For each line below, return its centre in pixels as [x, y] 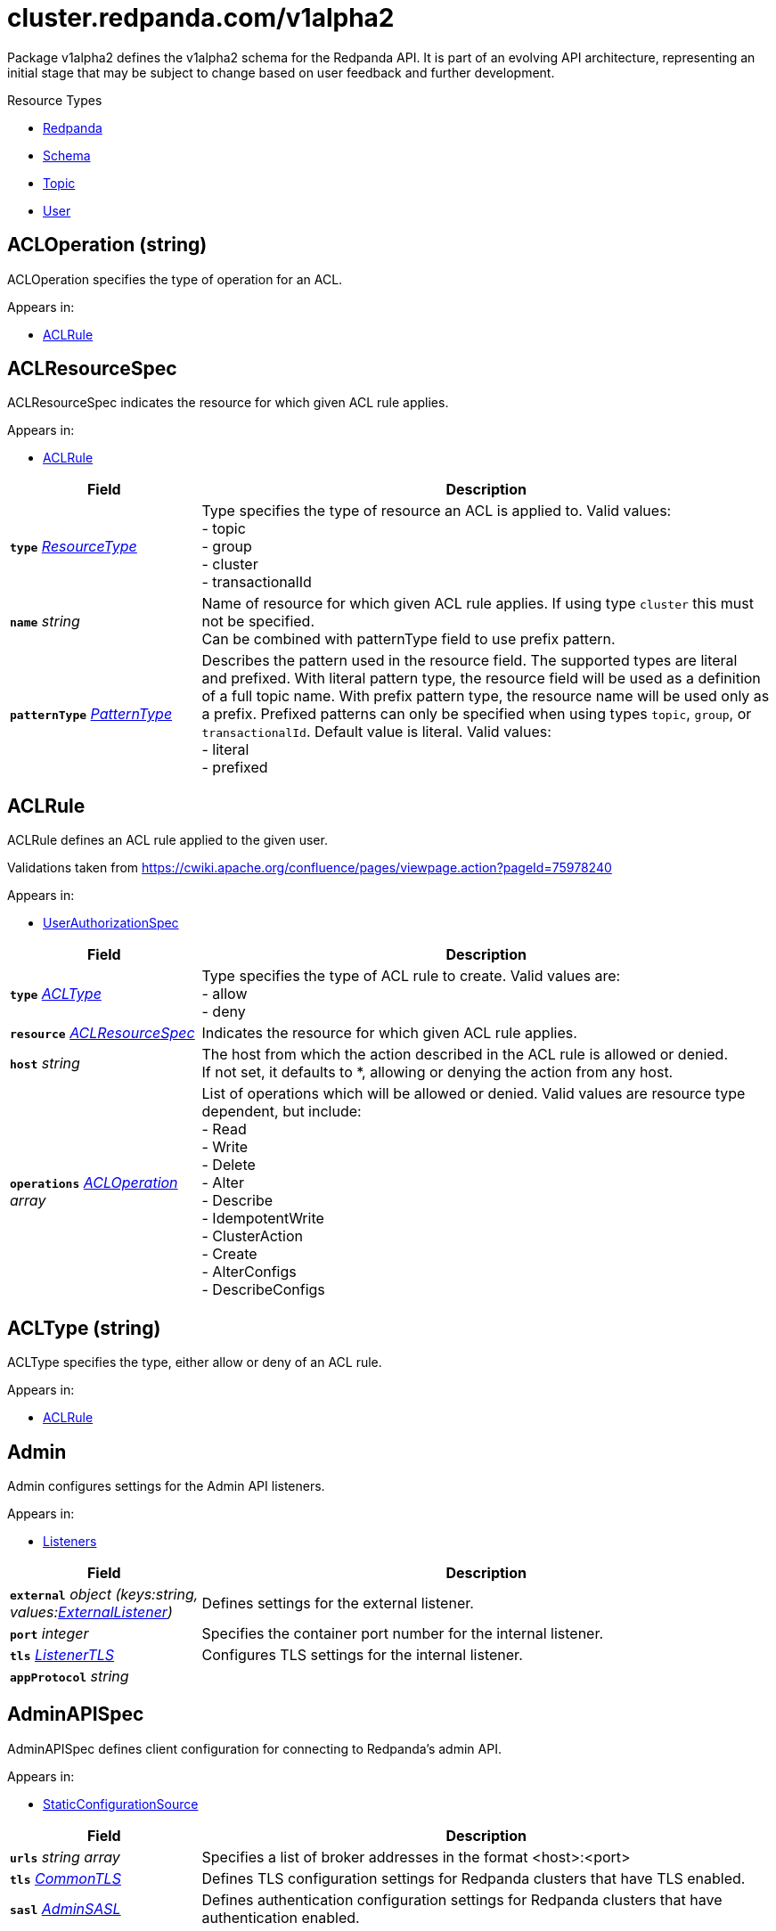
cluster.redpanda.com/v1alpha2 [201, 18]
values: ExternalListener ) [91, 1612]
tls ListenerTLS [62, 1654]
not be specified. [258, 622]
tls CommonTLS [65, 1878]
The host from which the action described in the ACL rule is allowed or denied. [465, 1055]
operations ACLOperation [94, 1183]
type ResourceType [74, 547]
